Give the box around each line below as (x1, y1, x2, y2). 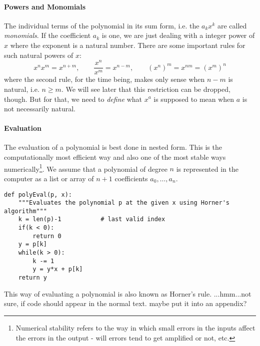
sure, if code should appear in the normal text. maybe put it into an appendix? (4, 298, 247, 309)
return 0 (32, 232, 61, 240)
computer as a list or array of (4, 173, 94, 183)
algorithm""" (4, 207, 47, 215)
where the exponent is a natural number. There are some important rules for (10, 39, 245, 50)
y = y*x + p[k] (32, 266, 83, 273)
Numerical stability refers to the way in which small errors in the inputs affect (15, 322, 255, 333)
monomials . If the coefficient (4, 30, 91, 40)
